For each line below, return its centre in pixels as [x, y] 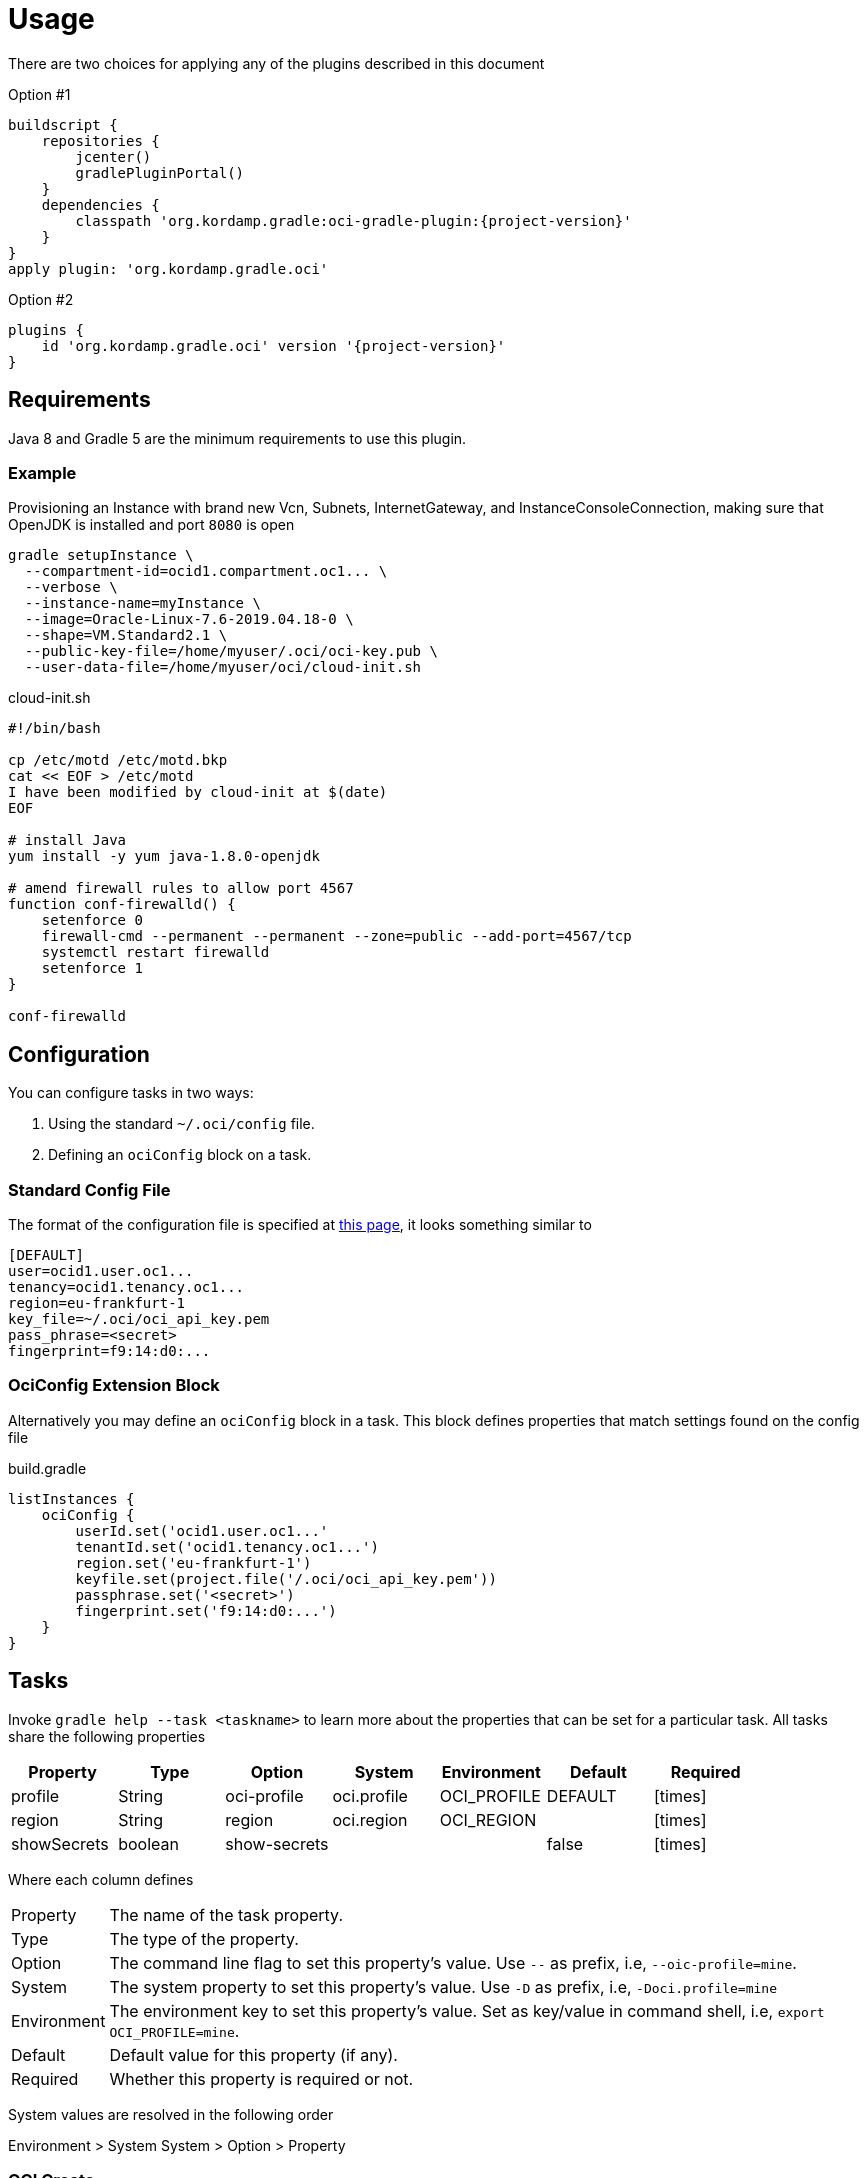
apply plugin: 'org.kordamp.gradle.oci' [168, 268]
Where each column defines [101, 1879]
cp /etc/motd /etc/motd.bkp [118, 760]
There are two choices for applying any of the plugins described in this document [276, 63]
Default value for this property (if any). [253, 2054]
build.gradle [47, 1468]
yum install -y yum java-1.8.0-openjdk [164, 856]
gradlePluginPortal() [160, 172]
